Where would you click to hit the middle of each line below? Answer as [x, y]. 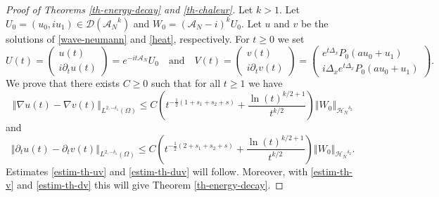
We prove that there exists [63, 83]
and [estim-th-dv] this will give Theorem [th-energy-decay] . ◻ [150, 185]
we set [291, 38]
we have [266, 83]
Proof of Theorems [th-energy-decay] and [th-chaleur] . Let [129, 9]
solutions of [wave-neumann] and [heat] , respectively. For [128, 38]
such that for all [186, 83]
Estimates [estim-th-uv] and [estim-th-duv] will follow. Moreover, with [157, 171]
